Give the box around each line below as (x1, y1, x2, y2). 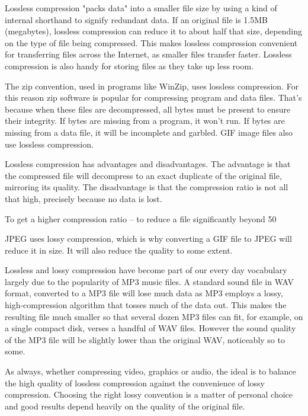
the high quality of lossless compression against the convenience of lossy (5, 376, 265, 389)
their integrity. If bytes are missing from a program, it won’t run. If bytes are (5, 114, 285, 127)
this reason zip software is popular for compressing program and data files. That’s (5, 91, 302, 104)
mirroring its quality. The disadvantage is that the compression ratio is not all (5, 181, 288, 193)
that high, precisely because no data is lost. (5, 192, 162, 204)
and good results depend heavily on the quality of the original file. (5, 399, 245, 412)
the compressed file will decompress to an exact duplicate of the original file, (5, 169, 282, 181)
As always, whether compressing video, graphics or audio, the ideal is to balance (5, 365, 296, 377)
